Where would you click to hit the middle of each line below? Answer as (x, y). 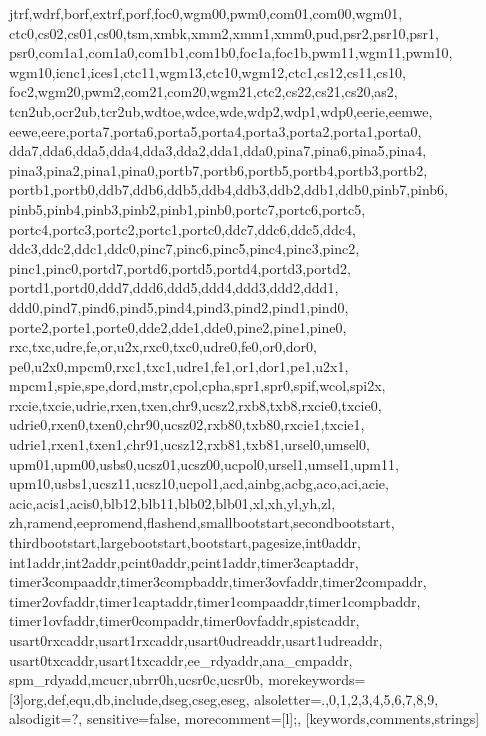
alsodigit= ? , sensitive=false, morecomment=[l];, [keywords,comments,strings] (244, 718)
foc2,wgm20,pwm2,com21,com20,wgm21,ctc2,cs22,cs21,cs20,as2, (203, 91)
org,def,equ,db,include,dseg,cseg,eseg (134, 698)
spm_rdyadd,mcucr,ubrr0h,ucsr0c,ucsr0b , (136, 679)
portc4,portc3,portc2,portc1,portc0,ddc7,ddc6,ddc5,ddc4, (182, 228)
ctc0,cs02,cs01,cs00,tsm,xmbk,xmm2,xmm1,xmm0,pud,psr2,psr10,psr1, (224, 32)
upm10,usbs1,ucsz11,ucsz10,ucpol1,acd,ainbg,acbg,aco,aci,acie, (199, 483)
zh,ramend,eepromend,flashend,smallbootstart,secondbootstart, (202, 522)
